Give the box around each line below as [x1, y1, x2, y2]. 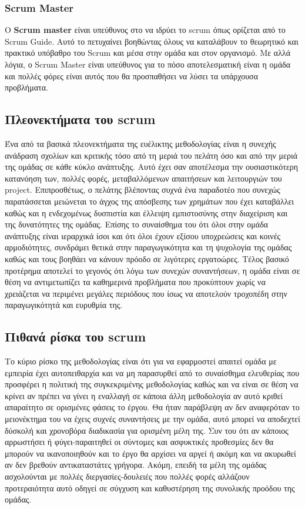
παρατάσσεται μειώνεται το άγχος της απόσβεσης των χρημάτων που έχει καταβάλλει [5, 195, 294, 207]
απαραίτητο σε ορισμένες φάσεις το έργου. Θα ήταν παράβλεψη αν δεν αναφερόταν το [5, 401, 300, 413]
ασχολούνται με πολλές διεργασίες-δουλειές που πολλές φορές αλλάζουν [5, 470, 250, 483]
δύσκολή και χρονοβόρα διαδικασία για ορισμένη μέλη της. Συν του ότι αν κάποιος [5, 424, 289, 436]
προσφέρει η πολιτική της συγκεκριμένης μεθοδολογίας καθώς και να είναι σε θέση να [5, 378, 299, 390]
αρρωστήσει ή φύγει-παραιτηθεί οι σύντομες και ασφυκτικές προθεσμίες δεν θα [5, 436, 274, 448]
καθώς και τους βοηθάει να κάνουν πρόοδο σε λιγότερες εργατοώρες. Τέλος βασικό [5, 252, 289, 264]
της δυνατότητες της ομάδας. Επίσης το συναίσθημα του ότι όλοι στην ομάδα [5, 218, 269, 230]
